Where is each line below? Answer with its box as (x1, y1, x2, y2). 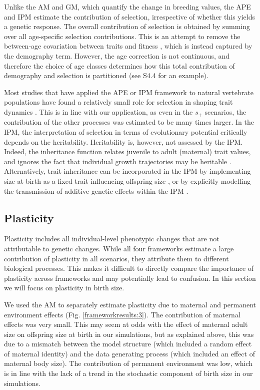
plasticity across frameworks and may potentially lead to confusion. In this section (4, 272, 256, 283)
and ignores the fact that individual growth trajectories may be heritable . (4, 156, 231, 166)
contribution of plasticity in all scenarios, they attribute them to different (4, 253, 229, 263)
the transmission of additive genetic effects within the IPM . (4, 185, 188, 196)
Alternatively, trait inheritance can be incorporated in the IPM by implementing (4, 166, 251, 176)
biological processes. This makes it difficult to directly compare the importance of (4, 263, 254, 273)
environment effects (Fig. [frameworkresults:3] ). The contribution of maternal (4, 309, 240, 319)
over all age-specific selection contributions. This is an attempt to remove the (4, 31, 240, 41)
